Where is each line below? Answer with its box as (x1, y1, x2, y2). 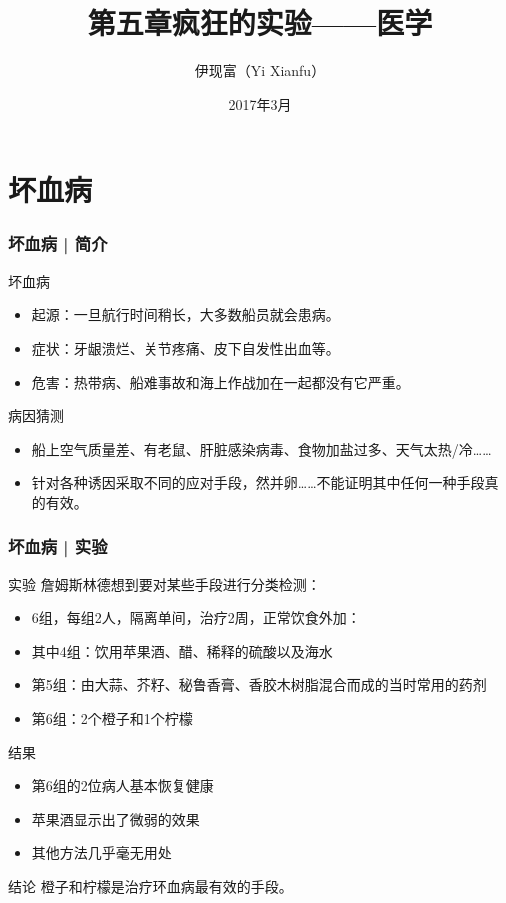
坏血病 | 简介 (8, 231, 108, 256)
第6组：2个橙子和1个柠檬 (31, 708, 193, 729)
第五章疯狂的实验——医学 (87, 2, 433, 43)
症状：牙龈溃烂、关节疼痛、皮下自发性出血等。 (31, 337, 340, 358)
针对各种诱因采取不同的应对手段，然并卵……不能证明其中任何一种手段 (31, 472, 485, 493)
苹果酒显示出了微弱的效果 (31, 808, 200, 829)
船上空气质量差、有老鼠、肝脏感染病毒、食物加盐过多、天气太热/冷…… (31, 438, 492, 459)
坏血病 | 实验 (8, 534, 108, 559)
